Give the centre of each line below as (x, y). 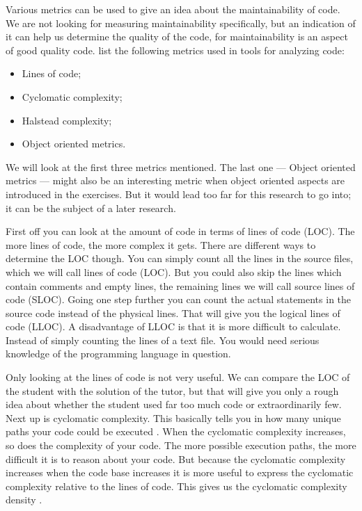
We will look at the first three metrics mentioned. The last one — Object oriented (181, 167)
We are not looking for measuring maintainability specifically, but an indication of (181, 23)
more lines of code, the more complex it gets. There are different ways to (161, 244)
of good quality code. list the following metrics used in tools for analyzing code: (175, 50)
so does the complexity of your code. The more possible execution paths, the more (181, 445)
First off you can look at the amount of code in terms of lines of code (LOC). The (180, 231)
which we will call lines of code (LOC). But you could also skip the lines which (174, 271)
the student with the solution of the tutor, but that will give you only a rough (172, 390)
